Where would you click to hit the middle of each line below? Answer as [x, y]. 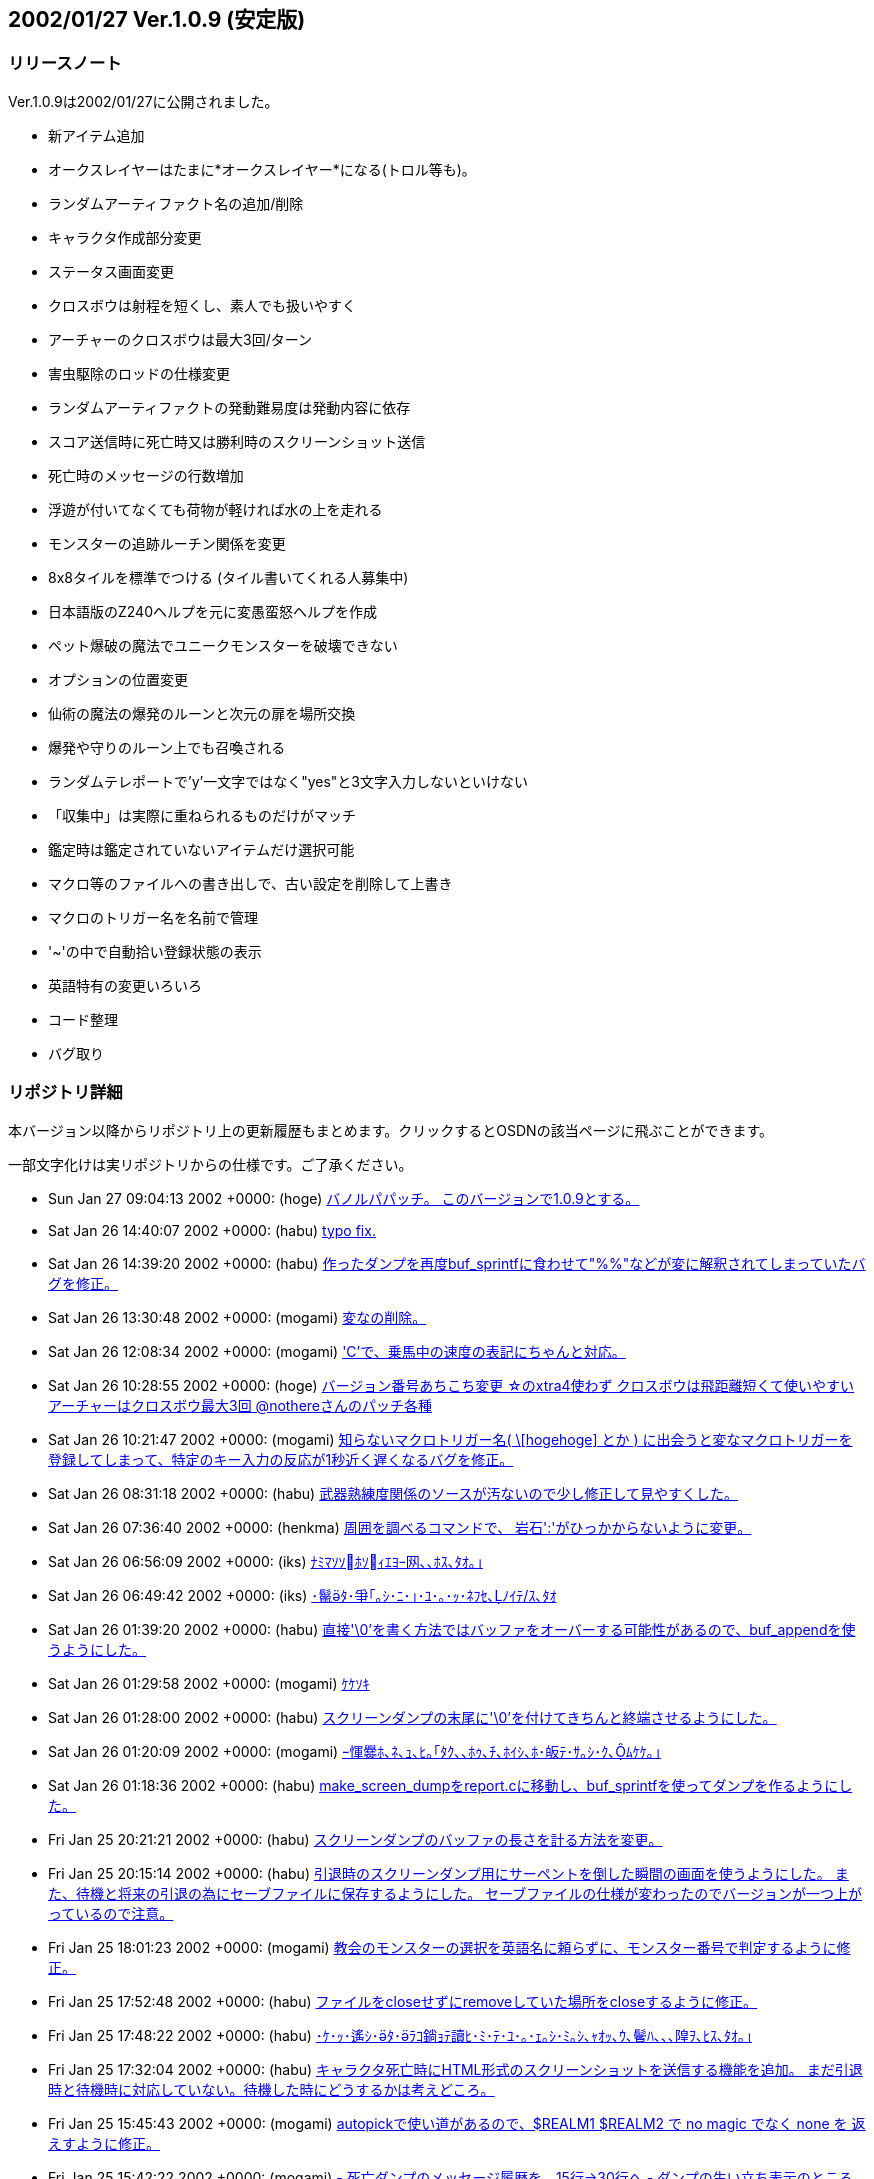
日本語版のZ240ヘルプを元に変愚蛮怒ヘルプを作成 [212, 611]
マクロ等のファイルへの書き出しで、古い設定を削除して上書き [250, 883]
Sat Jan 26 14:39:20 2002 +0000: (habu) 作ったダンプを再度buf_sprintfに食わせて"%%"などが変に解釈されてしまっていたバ [457, 1263]
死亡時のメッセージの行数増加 [146, 475]
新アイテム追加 [96, 135]
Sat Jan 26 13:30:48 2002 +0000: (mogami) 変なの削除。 [237, 1317]
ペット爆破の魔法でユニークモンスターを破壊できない [223, 645]
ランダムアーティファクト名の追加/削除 [176, 203]
